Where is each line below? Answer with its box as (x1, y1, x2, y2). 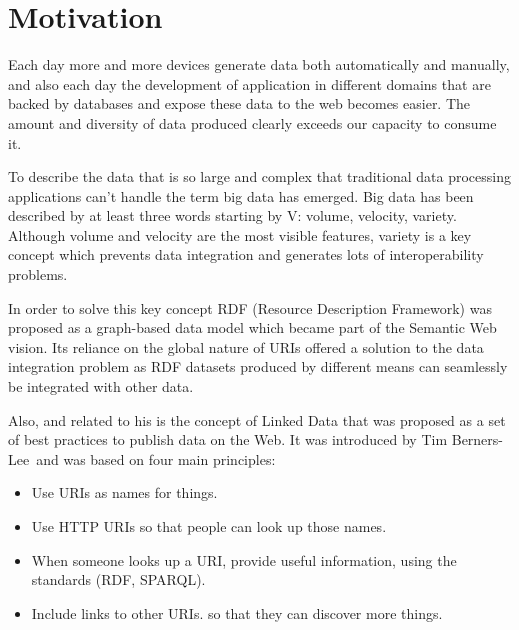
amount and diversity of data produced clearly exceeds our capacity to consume (8, 112, 497, 133)
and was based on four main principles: (36, 448, 276, 469)
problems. (8, 264, 68, 285)
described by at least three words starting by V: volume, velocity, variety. (8, 205, 457, 226)
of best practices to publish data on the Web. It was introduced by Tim (8, 429, 448, 450)
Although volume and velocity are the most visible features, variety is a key (8, 224, 472, 245)
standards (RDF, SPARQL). (31, 569, 206, 590)
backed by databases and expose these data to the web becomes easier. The (8, 93, 471, 114)
